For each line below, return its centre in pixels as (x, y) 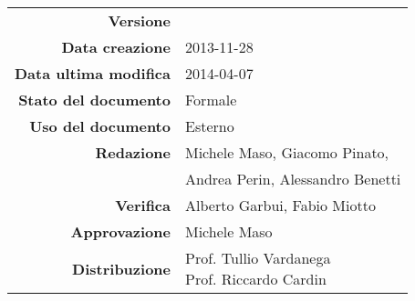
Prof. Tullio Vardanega (258, 258)
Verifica (143, 205)
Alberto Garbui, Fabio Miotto (280, 205)
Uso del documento (100, 126)
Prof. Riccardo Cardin (255, 279)
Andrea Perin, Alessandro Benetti (293, 179)
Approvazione (120, 231)
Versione (139, 20)
